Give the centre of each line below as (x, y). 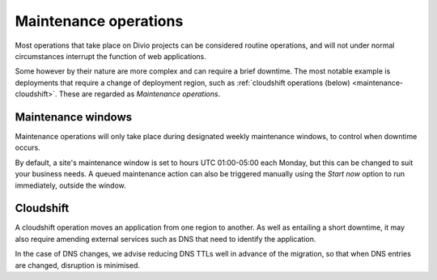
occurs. (28, 148)
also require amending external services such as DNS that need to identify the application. (165, 239)
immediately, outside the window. (71, 185)
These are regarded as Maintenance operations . (140, 94)
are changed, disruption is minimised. (78, 265)
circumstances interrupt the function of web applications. (110, 56)
